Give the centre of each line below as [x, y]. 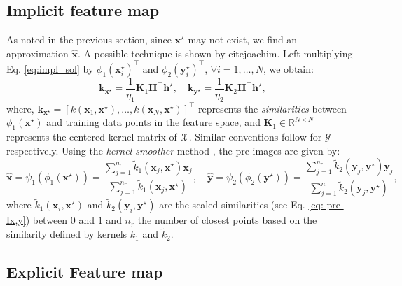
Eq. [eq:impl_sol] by [50, 68]
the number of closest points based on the [227, 220]
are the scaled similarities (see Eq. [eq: [241, 205]
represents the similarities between [272, 108]
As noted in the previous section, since [89, 40]
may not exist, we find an [243, 40]
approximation [37, 53]
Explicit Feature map [85, 272]
